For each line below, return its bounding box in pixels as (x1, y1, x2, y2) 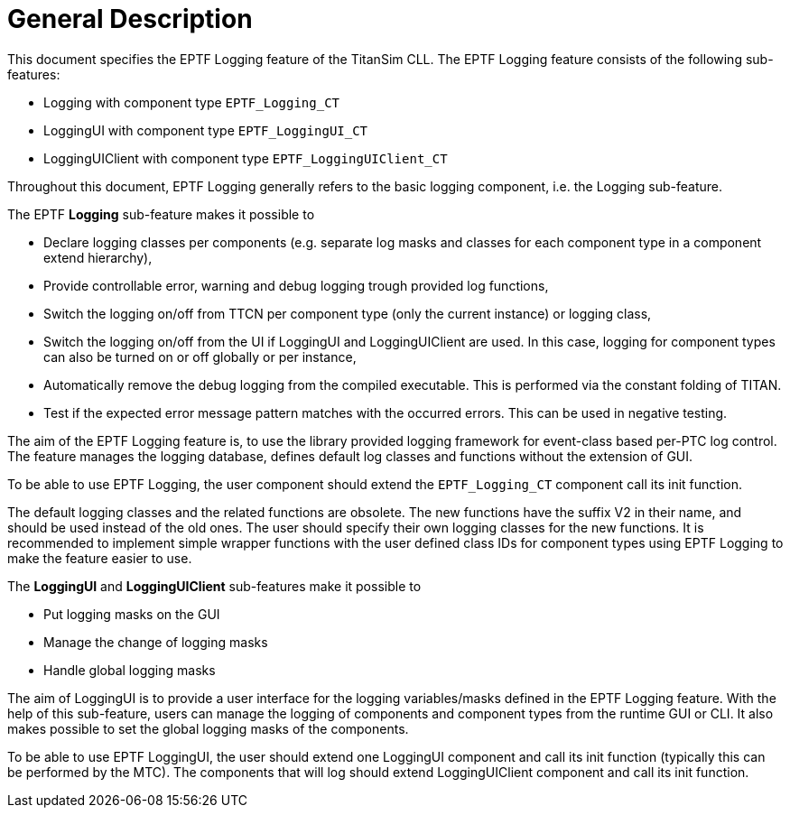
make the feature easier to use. (7, 550, 192, 566)
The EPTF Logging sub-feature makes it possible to (7, 206, 315, 222)
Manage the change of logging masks (43, 634, 268, 650)
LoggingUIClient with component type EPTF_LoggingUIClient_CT (43, 150, 448, 166)
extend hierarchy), (43, 249, 153, 265)
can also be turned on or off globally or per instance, (43, 348, 357, 365)
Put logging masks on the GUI (43, 606, 220, 622)
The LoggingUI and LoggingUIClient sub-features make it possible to (7, 578, 422, 594)
